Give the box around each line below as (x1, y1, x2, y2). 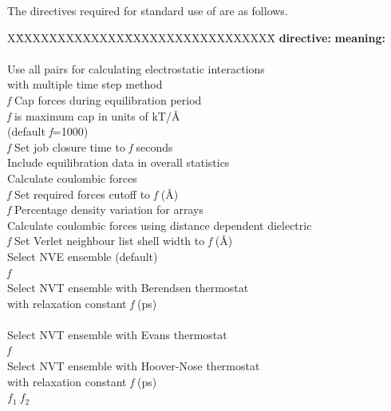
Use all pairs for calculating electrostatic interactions (7, 60, 265, 77)
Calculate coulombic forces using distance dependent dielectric (7, 216, 312, 233)
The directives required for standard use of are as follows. (7, 2, 288, 18)
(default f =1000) (7, 123, 89, 140)
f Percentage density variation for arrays (7, 201, 203, 218)
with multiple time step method (7, 76, 163, 93)
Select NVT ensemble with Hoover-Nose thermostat (7, 358, 260, 374)
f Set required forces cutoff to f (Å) (7, 185, 179, 202)
